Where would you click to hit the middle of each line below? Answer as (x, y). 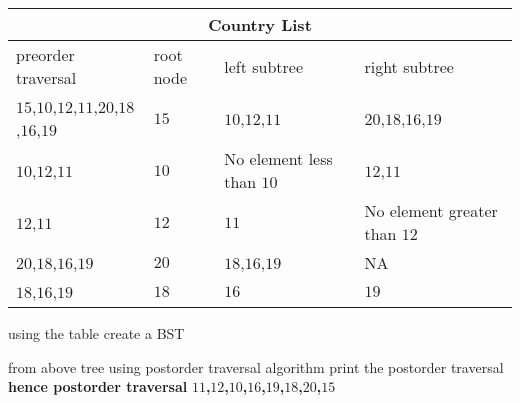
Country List (260, 24)
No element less (278, 158)
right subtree (409, 66)
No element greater (431, 210)
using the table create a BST (96, 333)
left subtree (264, 66)
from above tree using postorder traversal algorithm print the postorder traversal (256, 366)
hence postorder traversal (98, 386)
